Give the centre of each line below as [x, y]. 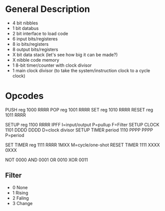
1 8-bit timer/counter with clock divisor [52, 65]
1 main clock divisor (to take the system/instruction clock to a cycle [81, 70]
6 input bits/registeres [35, 39]
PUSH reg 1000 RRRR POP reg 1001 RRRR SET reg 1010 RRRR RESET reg [79, 109]
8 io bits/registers [30, 44]
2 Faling [20, 198]
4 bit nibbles [25, 23]
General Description [48, 9]
